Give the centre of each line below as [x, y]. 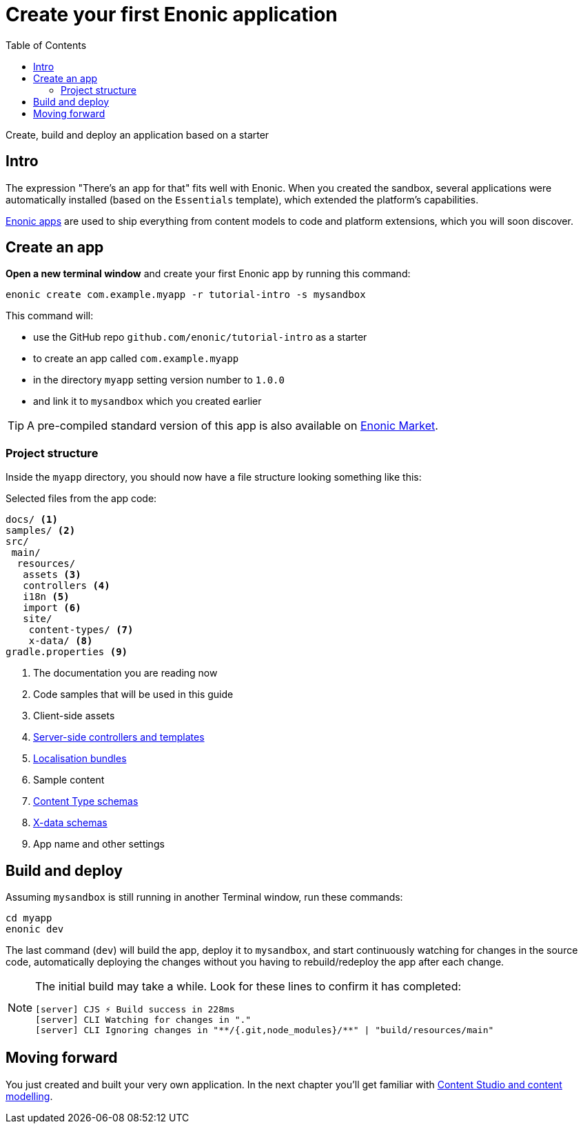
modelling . [29, 1096]
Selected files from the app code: [81, 499]
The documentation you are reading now [125, 673]
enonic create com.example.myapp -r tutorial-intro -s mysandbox [186, 295]
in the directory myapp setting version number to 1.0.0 [159, 380]
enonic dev [35, 929]
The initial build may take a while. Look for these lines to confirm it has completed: [248, 987]
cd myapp [29, 918]
